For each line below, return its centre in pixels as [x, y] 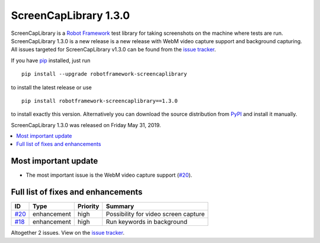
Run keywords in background [147, 222]
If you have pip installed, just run [51, 60]
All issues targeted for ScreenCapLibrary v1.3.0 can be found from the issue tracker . [113, 50]
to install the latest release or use [51, 87]
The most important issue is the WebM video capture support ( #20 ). [109, 175]
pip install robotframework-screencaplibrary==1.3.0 [100, 101]
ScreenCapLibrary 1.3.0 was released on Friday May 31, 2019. [86, 125]
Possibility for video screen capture [155, 214]
